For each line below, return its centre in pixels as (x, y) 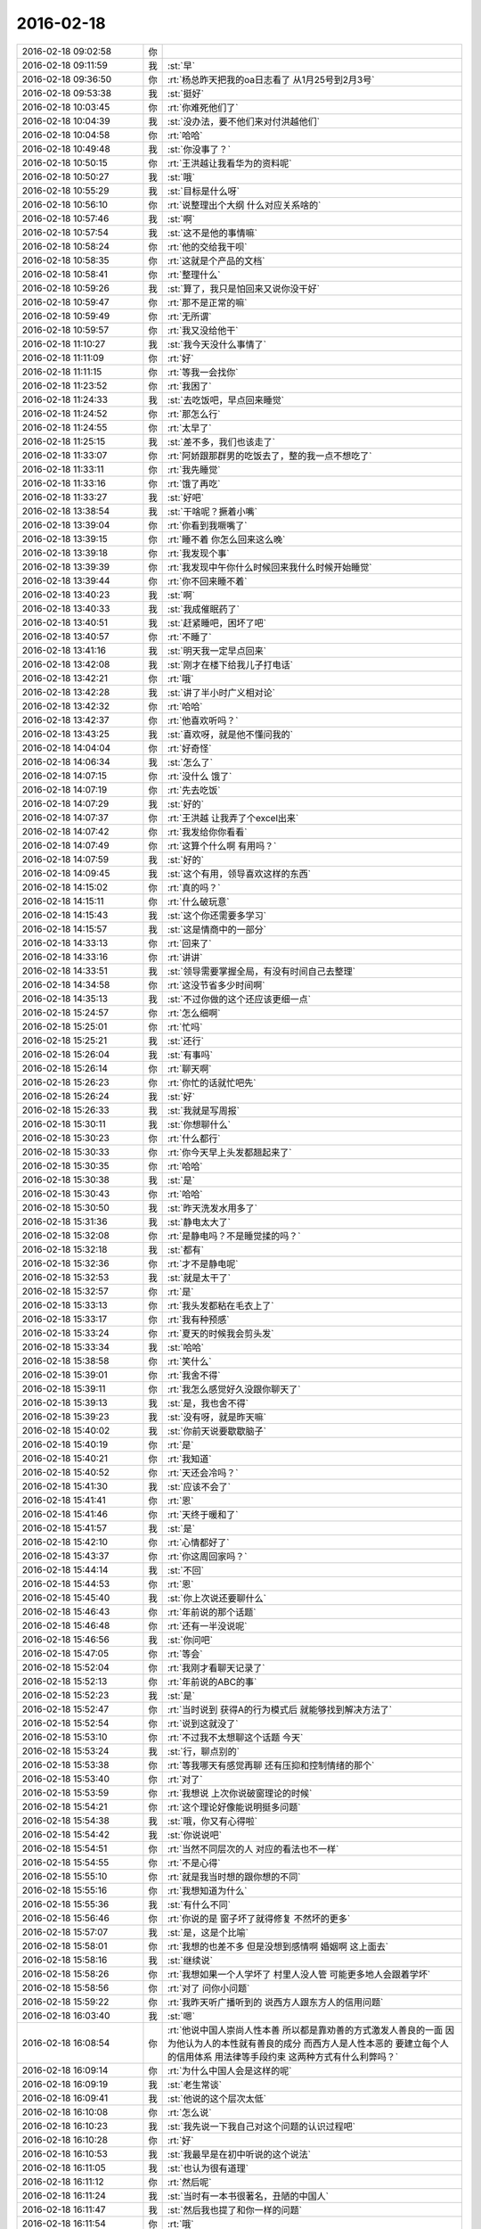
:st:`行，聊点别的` (204, 1751)
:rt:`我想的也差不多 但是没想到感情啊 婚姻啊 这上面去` (278, 1946)
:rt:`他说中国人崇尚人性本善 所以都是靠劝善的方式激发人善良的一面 (305, 2030)
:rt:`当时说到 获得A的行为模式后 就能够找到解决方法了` (280, 1709)
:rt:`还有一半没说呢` (207, 1625)
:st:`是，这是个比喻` (208, 1932)
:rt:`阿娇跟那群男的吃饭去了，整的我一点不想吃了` (269, 456)
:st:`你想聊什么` (199, 1124)
